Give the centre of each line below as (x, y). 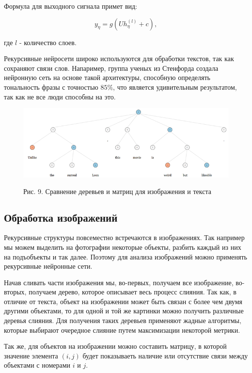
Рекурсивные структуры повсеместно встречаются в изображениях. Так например (124, 237)
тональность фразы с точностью (51, 87)
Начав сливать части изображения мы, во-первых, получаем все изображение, (119, 282)
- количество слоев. (48, 42)
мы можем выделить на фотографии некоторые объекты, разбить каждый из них (123, 247)
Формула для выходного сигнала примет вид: (71, 6)
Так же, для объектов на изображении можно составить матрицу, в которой (115, 346)
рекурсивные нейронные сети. (48, 266)
